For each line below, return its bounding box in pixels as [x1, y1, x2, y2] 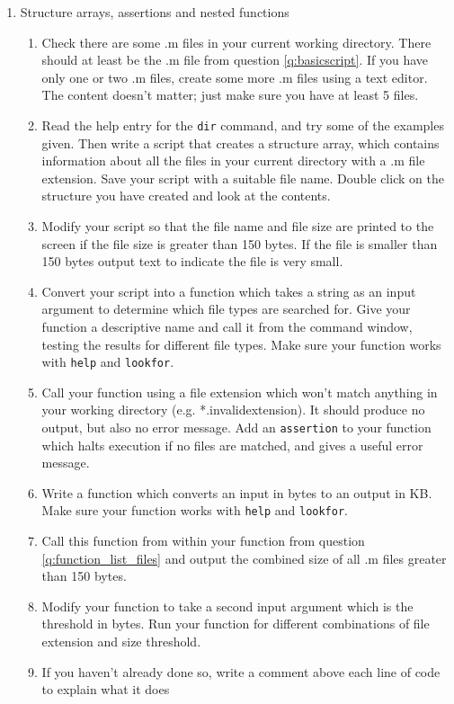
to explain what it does [41, 680, 170, 699]
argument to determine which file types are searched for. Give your [41, 299, 411, 318]
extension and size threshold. [41, 632, 201, 651]
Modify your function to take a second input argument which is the [41, 596, 414, 615]
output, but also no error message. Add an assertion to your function [41, 418, 432, 436]
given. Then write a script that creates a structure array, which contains [41, 133, 440, 152]
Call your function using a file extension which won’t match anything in [41, 382, 438, 401]
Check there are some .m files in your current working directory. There [41, 32, 432, 51]
